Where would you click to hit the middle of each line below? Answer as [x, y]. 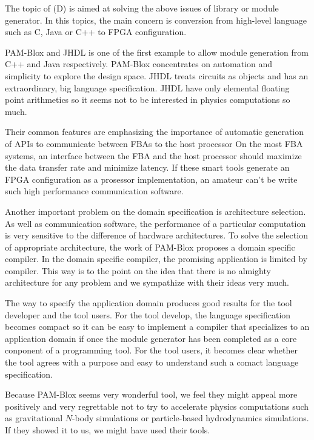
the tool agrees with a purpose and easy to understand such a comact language [152, 362]
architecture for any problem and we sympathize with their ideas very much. [147, 282]
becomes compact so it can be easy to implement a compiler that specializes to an [157, 327]
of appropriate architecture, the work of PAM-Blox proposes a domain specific [150, 247]
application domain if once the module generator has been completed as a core [151, 338]
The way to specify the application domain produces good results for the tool [149, 303]
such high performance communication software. [94, 191]
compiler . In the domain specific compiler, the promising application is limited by [156, 259]
